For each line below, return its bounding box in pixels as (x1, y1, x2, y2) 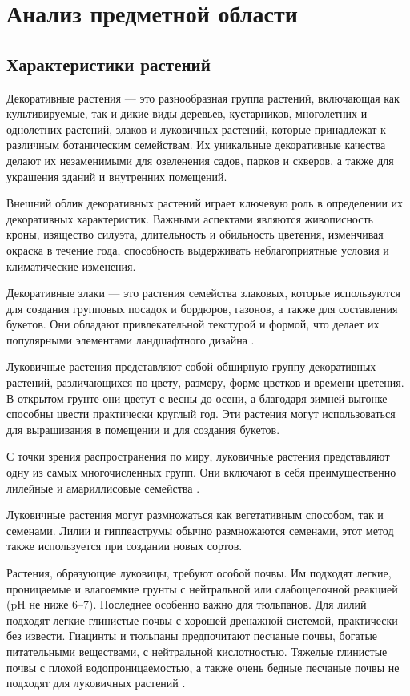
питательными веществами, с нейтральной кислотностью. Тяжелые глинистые (6, 642, 388, 659)
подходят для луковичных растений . (6, 674, 186, 691)
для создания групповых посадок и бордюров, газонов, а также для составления (6, 300, 398, 316)
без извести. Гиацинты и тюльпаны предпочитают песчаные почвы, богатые (6, 627, 378, 644)
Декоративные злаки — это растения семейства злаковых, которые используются (6, 284, 400, 301)
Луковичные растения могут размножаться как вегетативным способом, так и (6, 506, 384, 523)
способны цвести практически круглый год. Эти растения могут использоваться (6, 405, 396, 422)
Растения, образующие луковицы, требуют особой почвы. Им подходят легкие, (6, 565, 392, 581)
